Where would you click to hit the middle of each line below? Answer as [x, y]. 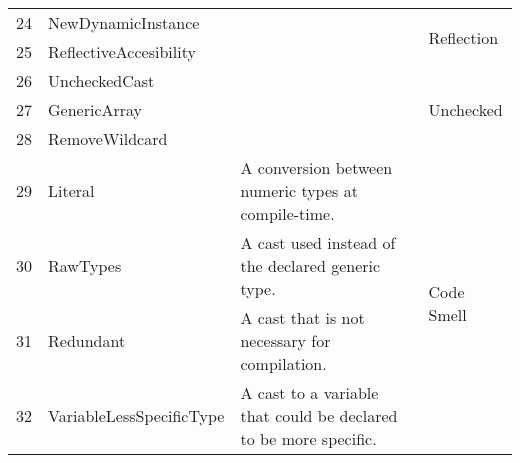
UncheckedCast [101, 80]
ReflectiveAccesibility [122, 51]
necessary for [285, 340]
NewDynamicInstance [124, 22]
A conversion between [316, 167]
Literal [71, 190]
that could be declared [319, 415]
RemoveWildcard [108, 138]
